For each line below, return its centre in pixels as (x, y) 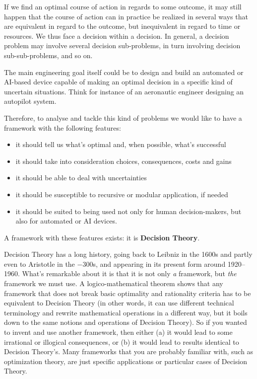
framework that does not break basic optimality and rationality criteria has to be (128, 293)
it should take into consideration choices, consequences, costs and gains (124, 161)
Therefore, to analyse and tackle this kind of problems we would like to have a (123, 117)
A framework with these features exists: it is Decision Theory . (102, 237)
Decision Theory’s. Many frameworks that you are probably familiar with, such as (129, 351)
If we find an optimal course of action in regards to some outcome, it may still (123, 6)
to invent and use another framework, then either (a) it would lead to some (118, 332)
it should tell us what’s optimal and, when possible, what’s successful (121, 144)
